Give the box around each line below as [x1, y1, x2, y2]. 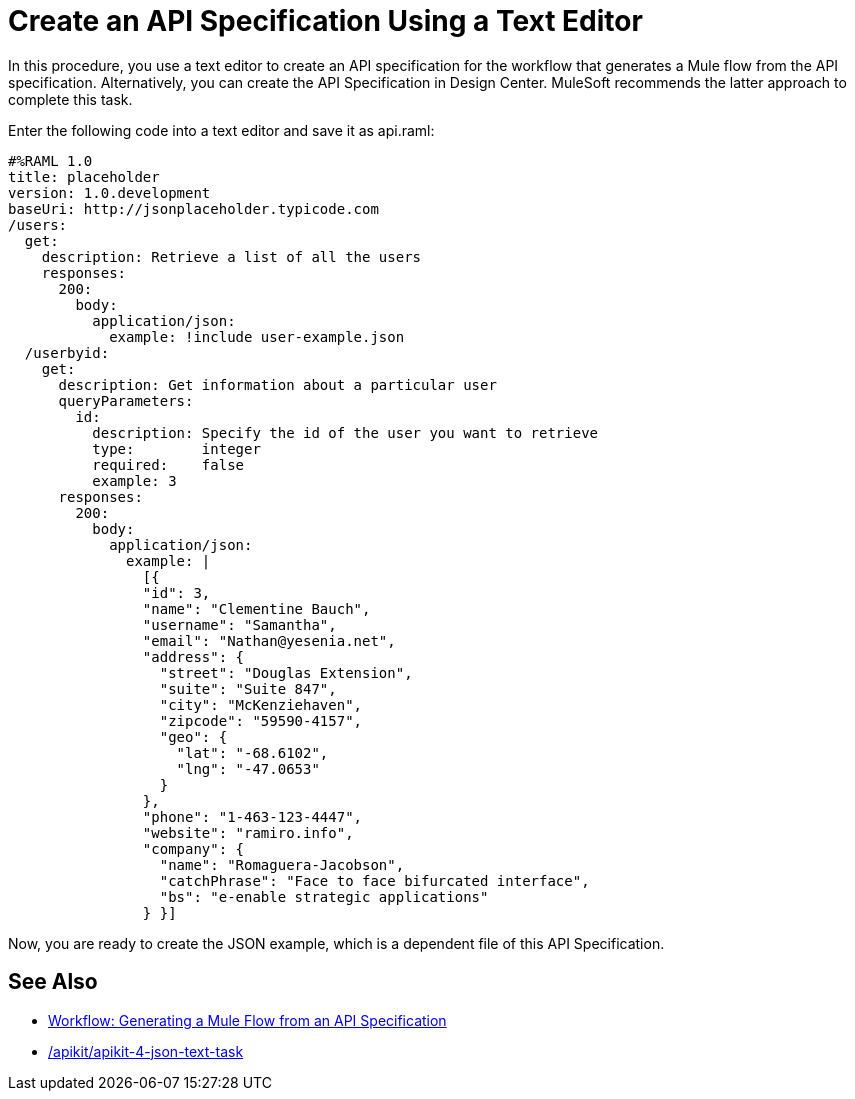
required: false [92, 456, 245, 473]
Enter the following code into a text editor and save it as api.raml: [8, 121, 435, 139]
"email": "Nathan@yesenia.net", [142, 632, 396, 649]
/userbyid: [24, 344, 110, 361]
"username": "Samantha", [142, 616, 337, 633]
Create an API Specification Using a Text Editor [8, 4, 643, 38]
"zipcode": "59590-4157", [159, 712, 363, 729]
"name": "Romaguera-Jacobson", [159, 856, 405, 873]
